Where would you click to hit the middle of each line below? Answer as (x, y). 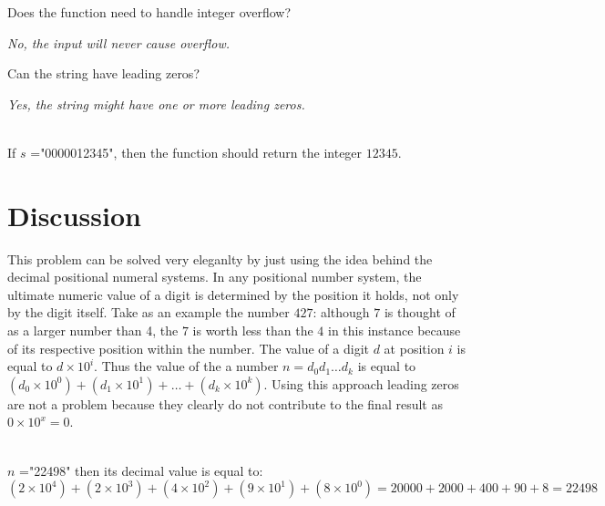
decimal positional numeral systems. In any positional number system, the (215, 277)
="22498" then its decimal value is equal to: (141, 470)
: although (341, 312)
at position (414, 348)
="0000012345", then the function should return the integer (196, 152)
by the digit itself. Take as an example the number (149, 312)
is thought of (420, 312)
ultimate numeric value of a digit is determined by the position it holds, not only (233, 294)
